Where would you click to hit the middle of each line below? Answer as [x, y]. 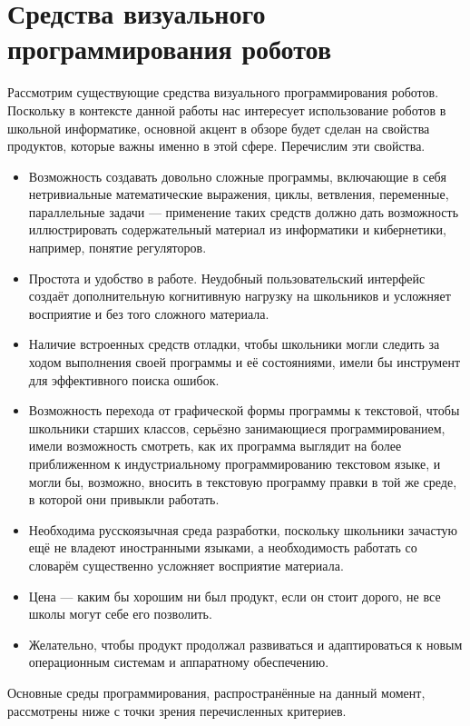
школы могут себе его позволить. [120, 614]
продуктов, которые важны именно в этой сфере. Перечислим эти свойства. [216, 146]
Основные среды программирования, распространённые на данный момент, [216, 692]
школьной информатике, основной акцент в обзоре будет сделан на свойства [219, 128]
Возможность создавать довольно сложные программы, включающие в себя [237, 176]
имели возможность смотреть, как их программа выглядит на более [215, 446]
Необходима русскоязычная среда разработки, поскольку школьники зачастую [243, 529]
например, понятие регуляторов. [117, 248]
